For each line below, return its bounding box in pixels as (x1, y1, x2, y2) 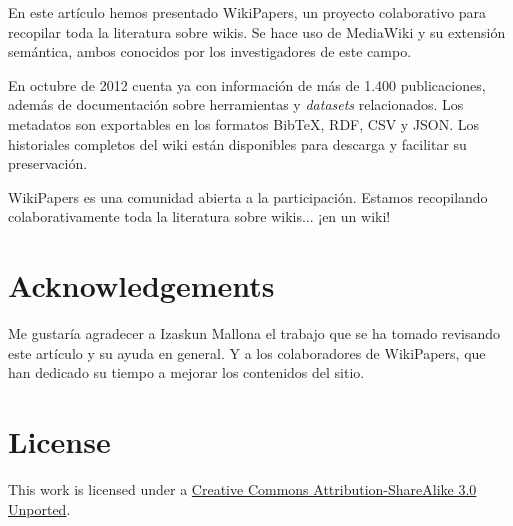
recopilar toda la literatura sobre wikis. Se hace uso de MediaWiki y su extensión (8, 21, 506, 42)
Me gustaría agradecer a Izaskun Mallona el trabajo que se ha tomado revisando (8, 323, 501, 344)
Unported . (8, 498, 71, 519)
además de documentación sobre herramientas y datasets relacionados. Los (8, 94, 464, 115)
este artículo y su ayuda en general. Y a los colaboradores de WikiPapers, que (8, 342, 486, 363)
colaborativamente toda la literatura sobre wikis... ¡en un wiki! (8, 206, 391, 227)
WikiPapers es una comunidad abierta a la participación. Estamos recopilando (8, 186, 488, 207)
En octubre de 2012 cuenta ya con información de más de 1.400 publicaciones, (8, 74, 486, 95)
